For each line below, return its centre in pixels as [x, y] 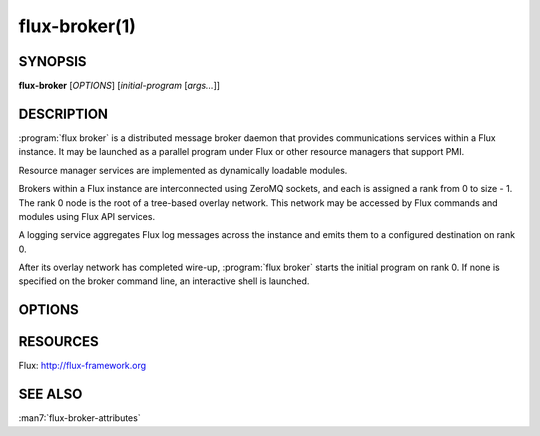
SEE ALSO [50, 394]
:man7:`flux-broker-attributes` [79, 418]
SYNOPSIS [52, 61]
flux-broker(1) [77, 26]
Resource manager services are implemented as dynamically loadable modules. [183, 170]
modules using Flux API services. [86, 216]
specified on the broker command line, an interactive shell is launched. [164, 281]
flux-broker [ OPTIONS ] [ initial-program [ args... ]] [119, 86]
